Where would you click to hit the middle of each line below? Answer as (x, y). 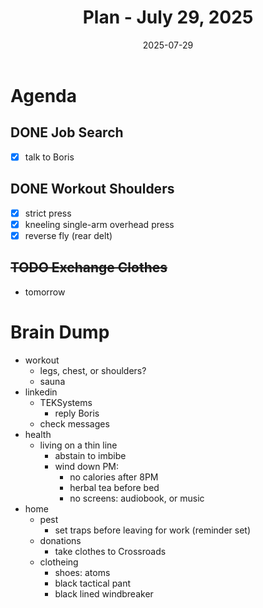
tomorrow (45, 292)
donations (60, 540)
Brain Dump (60, 332)
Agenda (43, 95)
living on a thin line (78, 445)
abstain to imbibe (90, 455)
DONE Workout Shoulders (92, 189)
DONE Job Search (67, 132)
